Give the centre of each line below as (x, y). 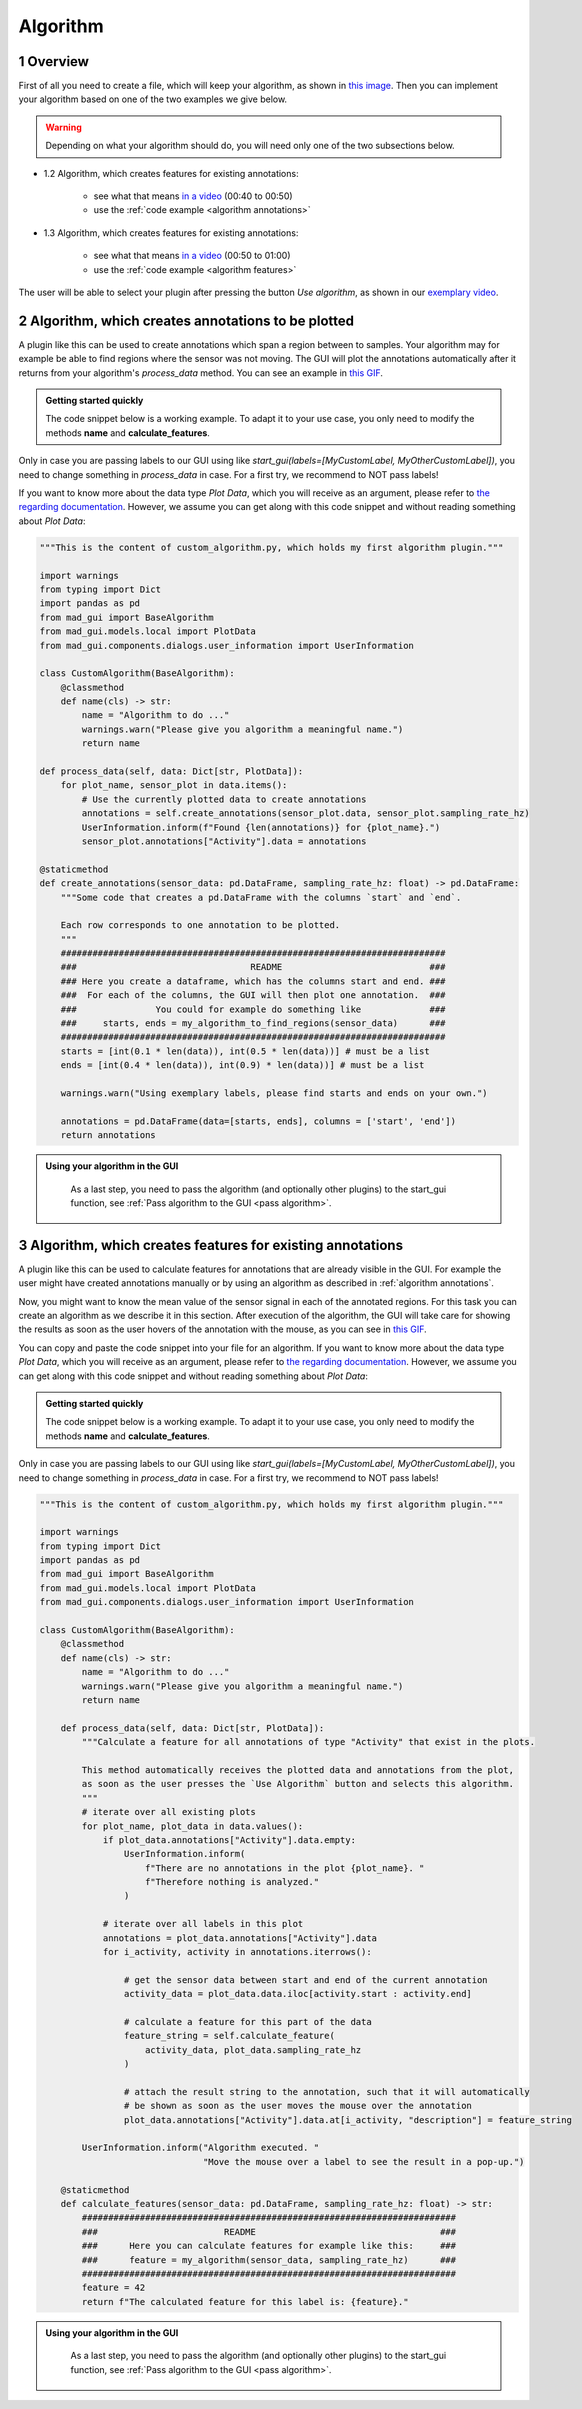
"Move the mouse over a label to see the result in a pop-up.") (363, 2161)
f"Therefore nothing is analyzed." (232, 1882)
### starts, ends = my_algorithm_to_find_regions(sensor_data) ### (253, 1023)
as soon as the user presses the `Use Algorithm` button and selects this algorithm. (298, 1784)
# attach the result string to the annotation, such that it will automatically (326, 2091)
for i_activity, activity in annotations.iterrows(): (237, 1952)
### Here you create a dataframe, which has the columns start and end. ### (253, 981)
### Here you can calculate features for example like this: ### (269, 2246)
